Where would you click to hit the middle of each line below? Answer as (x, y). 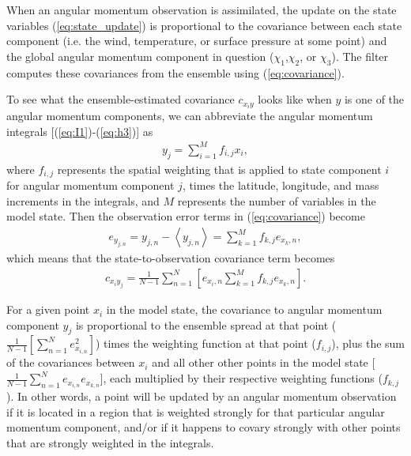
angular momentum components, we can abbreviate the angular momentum (190, 116)
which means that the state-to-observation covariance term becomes (171, 258)
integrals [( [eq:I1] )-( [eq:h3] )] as (80, 131)
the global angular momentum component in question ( (140, 56)
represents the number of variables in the (277, 200)
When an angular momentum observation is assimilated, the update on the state (202, 9)
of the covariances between (71, 362)
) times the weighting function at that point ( (205, 343)
